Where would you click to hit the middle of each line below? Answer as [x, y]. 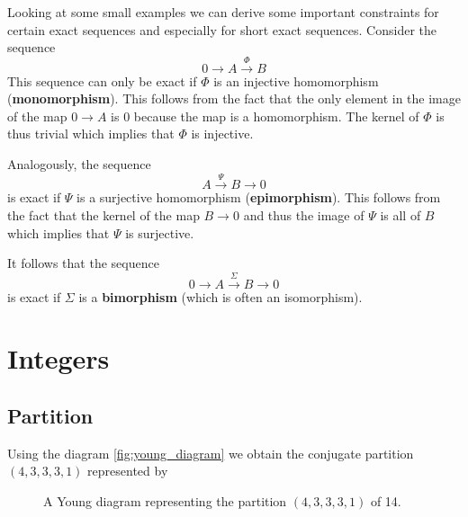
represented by [128, 471]
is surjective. [160, 232]
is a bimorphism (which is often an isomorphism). [220, 296]
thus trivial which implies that [91, 134]
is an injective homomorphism [296, 80]
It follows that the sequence [83, 263]
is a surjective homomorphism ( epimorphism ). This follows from [259, 197]
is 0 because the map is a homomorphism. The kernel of [265, 116]
